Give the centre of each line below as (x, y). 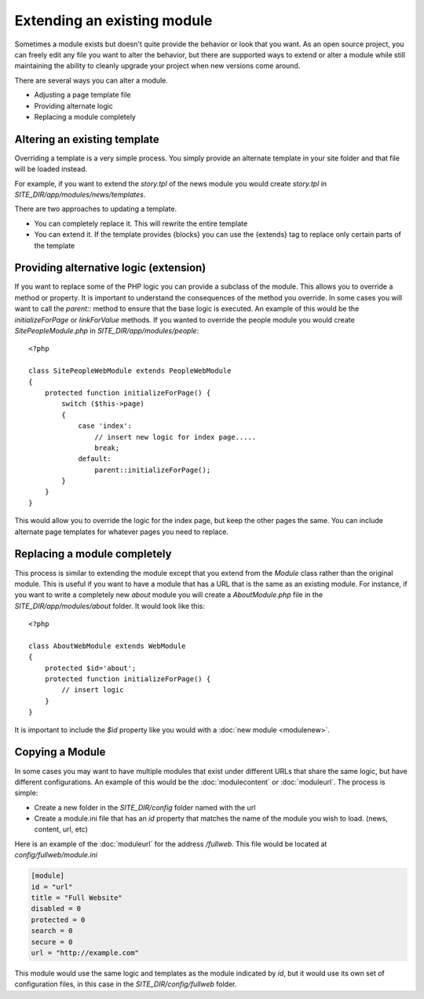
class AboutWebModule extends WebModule (107, 646)
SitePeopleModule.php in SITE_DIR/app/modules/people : (107, 331)
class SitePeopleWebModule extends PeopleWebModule (130, 371)
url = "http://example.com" (85, 953)
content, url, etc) (61, 829)
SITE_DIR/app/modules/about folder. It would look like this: (110, 606)
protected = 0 (58, 920)
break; (107, 448)
